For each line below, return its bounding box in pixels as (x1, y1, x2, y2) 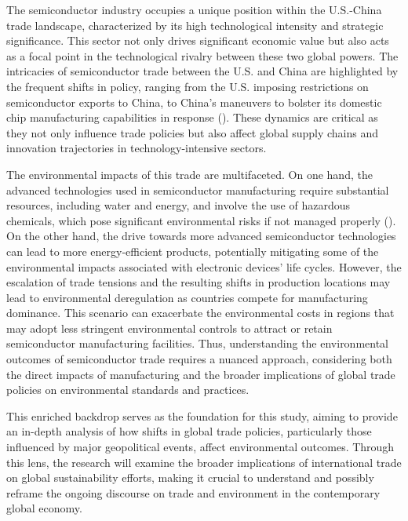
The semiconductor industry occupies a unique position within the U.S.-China (6, 2, 382, 17)
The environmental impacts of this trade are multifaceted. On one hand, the (6, 166, 373, 182)
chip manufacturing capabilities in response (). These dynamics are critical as (6, 109, 378, 126)
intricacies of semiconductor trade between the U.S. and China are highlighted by (6, 63, 399, 79)
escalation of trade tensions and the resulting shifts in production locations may (6, 274, 391, 290)
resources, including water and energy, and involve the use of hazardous (6, 197, 351, 213)
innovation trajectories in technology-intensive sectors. (6, 140, 267, 156)
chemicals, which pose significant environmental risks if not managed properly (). (6, 212, 396, 228)
